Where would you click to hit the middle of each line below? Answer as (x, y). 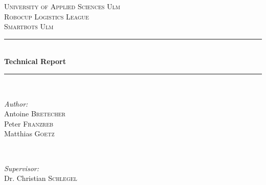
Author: (16, 103)
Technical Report (35, 61)
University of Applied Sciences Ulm (62, 6)
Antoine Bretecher (35, 114)
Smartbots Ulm (29, 26)
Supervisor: (21, 168)
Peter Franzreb (29, 123)
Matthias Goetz (29, 133)
